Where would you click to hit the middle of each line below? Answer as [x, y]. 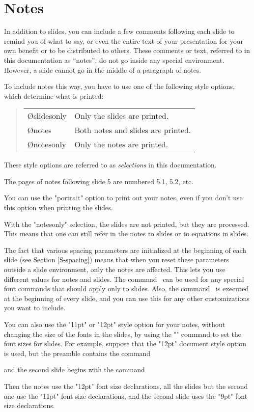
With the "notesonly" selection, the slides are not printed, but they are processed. [127, 224]
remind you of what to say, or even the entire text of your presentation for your [124, 41]
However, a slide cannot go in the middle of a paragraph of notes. [103, 69]
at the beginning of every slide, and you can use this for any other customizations [127, 298]
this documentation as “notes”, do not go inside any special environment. [114, 60]
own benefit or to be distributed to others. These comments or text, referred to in [127, 50]
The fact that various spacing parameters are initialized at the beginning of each [125, 250]
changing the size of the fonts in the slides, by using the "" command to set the [123, 334]
